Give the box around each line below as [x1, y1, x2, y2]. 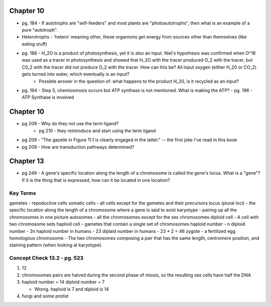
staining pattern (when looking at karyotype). [9, 242, 103, 248]
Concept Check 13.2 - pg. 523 [9, 254, 84, 261]
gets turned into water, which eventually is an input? [22, 71, 130, 77]
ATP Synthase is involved [22, 94, 74, 100]
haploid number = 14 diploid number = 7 [22, 279, 105, 285]
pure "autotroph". [22, 27, 58, 33]
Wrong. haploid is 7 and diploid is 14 [34, 286, 109, 292]
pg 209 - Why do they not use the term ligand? [22, 121, 119, 127]
